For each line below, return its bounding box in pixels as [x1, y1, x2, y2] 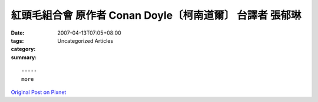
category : [11, 46, 36, 53]
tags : [11, 37, 24, 44]
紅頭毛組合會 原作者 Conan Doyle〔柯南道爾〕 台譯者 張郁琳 [11, 9, 302, 22]
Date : [11, 29, 25, 36]
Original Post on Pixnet [11, 89, 67, 96]
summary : [11, 53, 37, 61]
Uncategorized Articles [57, 37, 114, 44]
